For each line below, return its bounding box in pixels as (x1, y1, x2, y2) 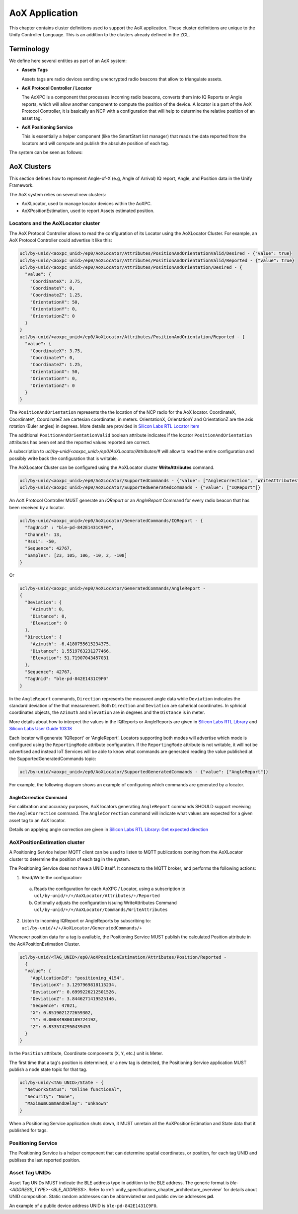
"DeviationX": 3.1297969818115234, (30, 982, 117, 988)
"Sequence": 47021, (30, 1003, 78, 1008)
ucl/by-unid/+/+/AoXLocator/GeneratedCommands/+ (21, 925, 143, 931)
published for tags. (9, 1128, 48, 1133)
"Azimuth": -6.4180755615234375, (30, 641, 112, 647)
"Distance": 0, (30, 613, 67, 619)
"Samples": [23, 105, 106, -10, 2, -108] (25, 552, 128, 558)
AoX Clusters (9, 162, 52, 171)
